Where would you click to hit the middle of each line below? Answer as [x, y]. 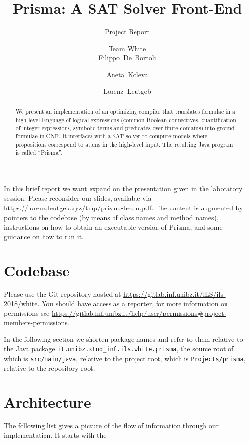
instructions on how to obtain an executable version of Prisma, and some [113, 227]
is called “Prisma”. [39, 152]
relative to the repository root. [50, 368]
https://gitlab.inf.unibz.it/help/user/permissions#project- [139, 313]
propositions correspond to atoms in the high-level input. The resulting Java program [124, 144]
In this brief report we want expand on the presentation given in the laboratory [123, 188]
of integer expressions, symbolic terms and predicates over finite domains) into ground [125, 128]
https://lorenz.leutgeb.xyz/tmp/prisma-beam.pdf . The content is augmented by [124, 208]
